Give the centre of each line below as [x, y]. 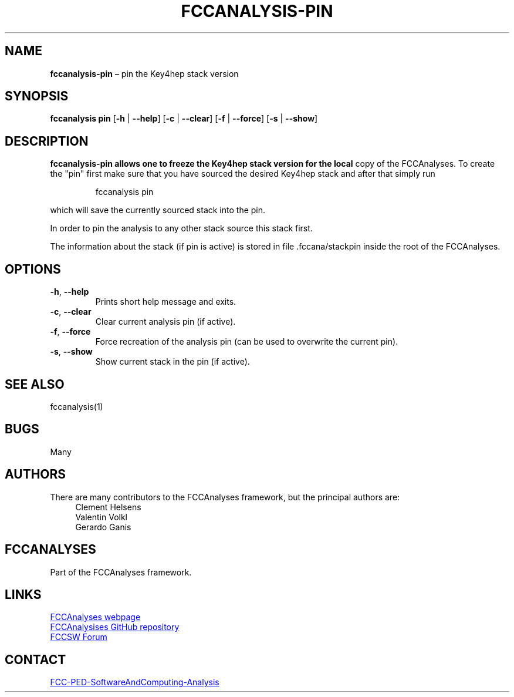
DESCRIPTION [47, 141]
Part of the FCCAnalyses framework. [121, 572]
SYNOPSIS [37, 96]
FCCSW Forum [79, 637]
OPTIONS [33, 269]
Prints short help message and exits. [166, 302]
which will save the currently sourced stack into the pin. [158, 210]
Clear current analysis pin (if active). [165, 322]
